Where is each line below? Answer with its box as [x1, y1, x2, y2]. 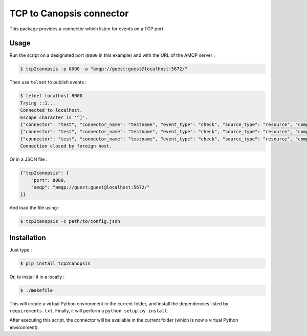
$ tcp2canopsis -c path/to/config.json [20, 218, 120, 224]
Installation [9, 233, 46, 242]
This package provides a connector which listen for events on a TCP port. [9, 26, 165, 32]
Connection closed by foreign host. [20, 143, 113, 149]
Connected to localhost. [20, 108, 83, 113]
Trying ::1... [20, 100, 56, 106]
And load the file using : [9, 205, 60, 211]
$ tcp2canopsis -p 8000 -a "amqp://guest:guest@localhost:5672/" [20, 66, 188, 72]
